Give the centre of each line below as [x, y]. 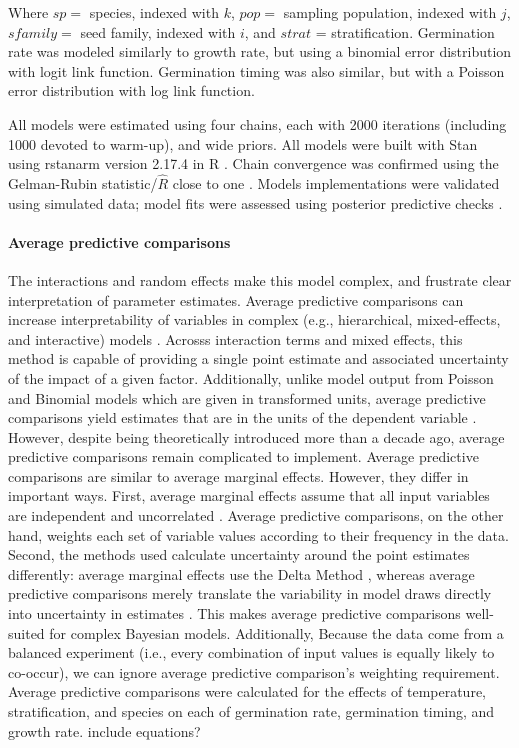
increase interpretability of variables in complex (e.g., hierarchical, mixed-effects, [254, 319]
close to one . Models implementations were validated [336, 182]
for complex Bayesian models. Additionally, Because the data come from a [276, 632]
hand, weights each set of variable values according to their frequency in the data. [258, 534]
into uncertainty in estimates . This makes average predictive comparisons [234, 613]
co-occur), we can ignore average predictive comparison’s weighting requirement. [254, 671]
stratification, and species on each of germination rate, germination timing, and [251, 711]
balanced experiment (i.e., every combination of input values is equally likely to [251, 652]
